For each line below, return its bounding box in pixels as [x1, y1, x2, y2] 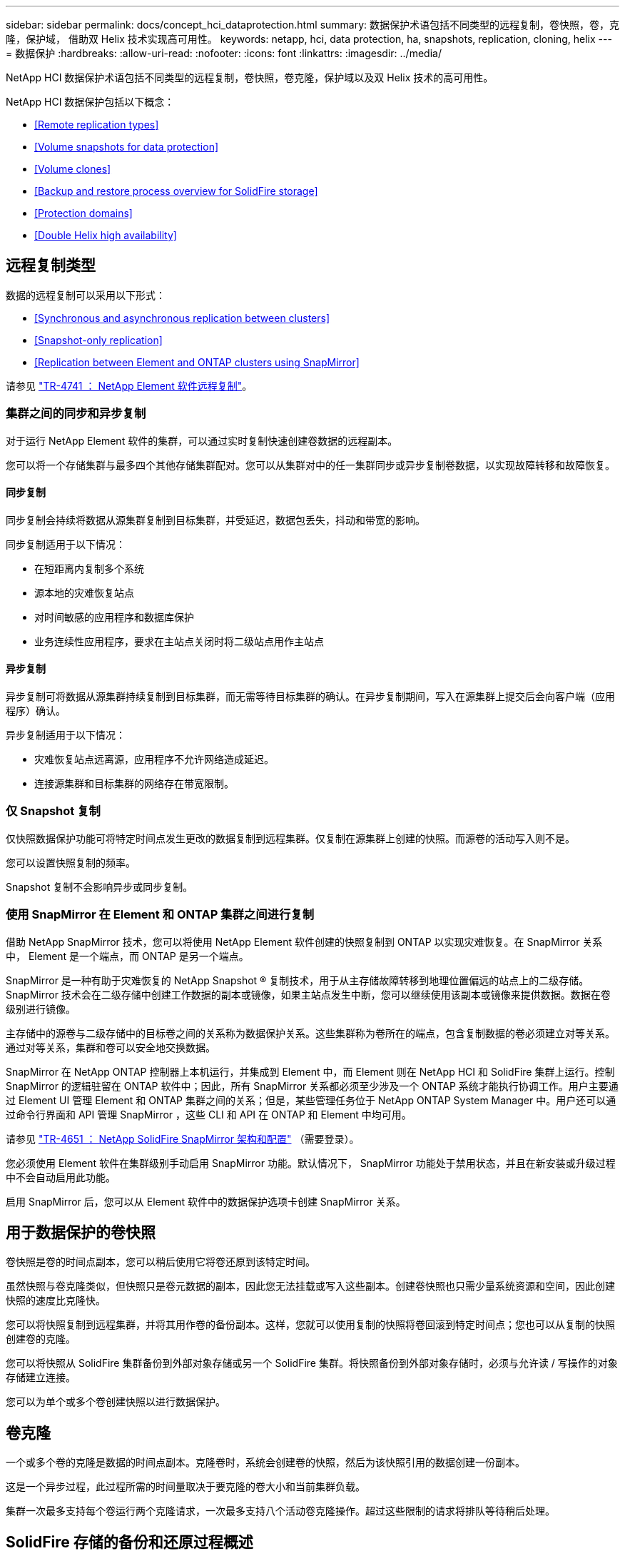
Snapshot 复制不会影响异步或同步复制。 [6, 880, 193, 893]
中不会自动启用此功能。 [6, 1171, 116, 1183]
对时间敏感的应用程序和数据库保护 [34, 610, 194, 623]
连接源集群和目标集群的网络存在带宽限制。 [34, 777, 234, 790]
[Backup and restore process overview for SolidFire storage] [34, 185, 318, 197]
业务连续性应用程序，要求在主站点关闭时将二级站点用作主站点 [34, 635, 324, 647]
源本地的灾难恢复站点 [34, 586, 134, 599]
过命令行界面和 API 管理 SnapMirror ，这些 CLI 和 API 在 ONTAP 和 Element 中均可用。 [6, 1108, 412, 1121]
